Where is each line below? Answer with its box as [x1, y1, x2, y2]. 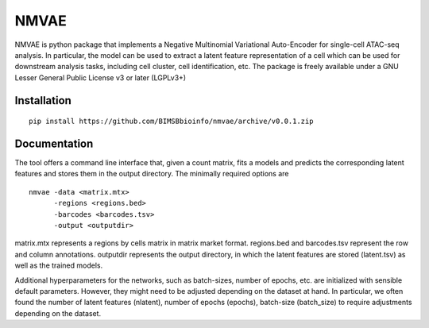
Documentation [14, 137, 94, 150]
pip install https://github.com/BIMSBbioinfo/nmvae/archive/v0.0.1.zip [29, 117, 314, 126]
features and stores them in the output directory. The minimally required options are [14, 169, 289, 179]
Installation [14, 94, 71, 107]
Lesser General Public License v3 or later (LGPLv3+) [14, 72, 187, 83]
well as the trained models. [14, 260, 103, 270]
